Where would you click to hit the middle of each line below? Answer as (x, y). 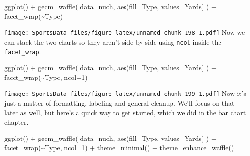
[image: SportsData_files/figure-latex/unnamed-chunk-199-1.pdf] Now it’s (125, 93)
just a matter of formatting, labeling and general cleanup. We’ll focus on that (119, 103)
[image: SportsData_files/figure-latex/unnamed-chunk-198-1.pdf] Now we (125, 32)
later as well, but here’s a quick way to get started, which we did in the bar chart (125, 112)
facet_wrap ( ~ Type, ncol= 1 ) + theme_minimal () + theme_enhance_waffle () (119, 148)
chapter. (16, 122)
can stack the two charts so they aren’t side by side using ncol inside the (113, 41)
